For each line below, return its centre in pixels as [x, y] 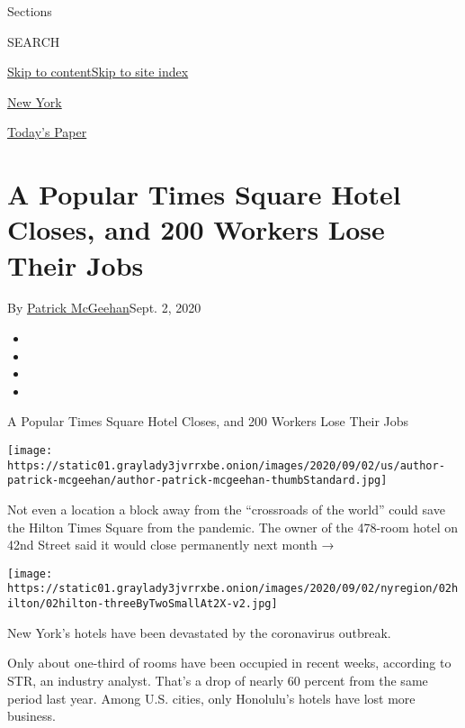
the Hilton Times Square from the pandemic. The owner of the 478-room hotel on [233, 527]
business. [31, 716]
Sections [30, 11]
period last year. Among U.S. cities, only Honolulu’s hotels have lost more [211, 698]
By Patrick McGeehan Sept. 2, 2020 [104, 308]
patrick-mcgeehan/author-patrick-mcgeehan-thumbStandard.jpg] [197, 481]
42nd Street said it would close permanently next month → [171, 545]
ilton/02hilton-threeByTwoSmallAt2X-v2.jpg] [143, 604]
